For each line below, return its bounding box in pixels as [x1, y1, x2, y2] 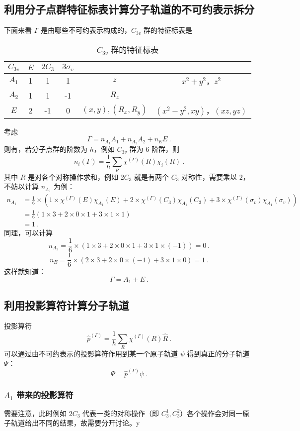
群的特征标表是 [144, 25, 193, 35]
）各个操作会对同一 [180, 408, 243, 418]
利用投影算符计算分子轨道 [4, 297, 129, 313]
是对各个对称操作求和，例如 [27, 171, 118, 182]
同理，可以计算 [4, 227, 53, 238]
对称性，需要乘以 [181, 171, 237, 182]
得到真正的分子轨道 [187, 348, 250, 358]
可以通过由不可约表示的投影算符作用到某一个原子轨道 [4, 348, 178, 358]
